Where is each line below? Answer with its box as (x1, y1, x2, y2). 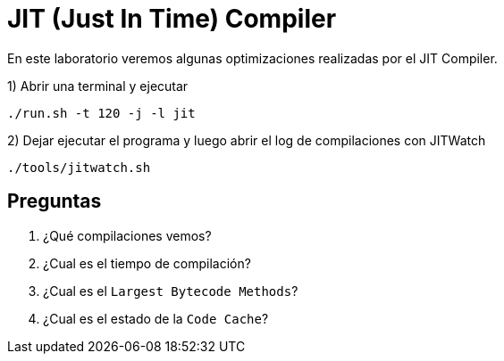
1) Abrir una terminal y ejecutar (7, 78, 189, 94)
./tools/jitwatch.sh (7, 160, 151, 175)
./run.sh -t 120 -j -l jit (7, 105, 196, 120)
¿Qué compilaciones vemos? (43, 227, 212, 243)
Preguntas (7, 190, 102, 213)
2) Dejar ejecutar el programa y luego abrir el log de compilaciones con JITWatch (7, 132, 486, 148)
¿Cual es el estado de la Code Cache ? (43, 310, 269, 326)
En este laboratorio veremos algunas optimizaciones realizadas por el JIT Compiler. (7, 50, 498, 66)
